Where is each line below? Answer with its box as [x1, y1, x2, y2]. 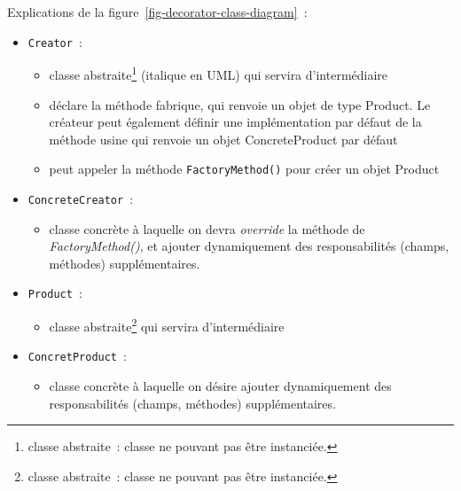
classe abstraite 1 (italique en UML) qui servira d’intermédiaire [49, 63, 388, 83]
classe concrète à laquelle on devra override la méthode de [49, 219, 365, 238]
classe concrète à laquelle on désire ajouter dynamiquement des [49, 376, 392, 394]
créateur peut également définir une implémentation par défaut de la [49, 113, 422, 131]
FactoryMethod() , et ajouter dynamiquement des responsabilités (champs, [49, 237, 449, 255]
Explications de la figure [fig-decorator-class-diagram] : [7, 3, 308, 20]
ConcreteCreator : [27, 189, 134, 207]
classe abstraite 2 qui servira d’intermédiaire [49, 315, 285, 335]
